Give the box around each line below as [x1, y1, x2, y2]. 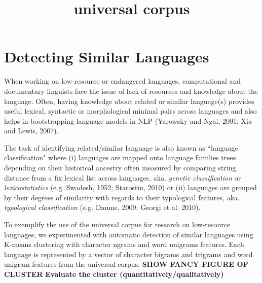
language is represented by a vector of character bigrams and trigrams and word [4, 249, 253, 259]
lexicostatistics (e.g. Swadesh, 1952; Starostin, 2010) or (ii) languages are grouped [4, 182, 257, 193]
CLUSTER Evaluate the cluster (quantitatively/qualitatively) [4, 269, 224, 279]
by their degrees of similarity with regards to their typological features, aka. [4, 192, 240, 202]
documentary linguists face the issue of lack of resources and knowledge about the [4, 85, 258, 96]
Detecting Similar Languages [4, 46, 209, 67]
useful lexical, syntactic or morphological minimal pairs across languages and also [4, 105, 257, 116]
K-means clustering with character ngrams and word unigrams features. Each [4, 239, 244, 250]
